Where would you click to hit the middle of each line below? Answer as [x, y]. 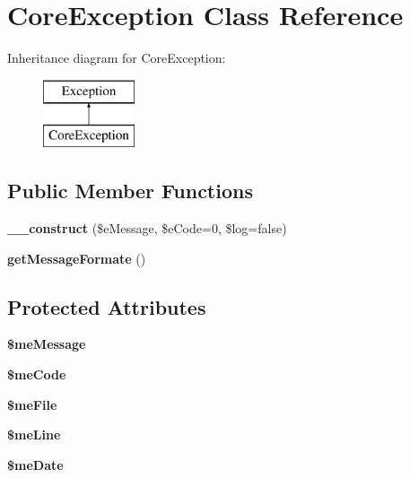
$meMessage [47, 344]
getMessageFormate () [77, 258]
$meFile [32, 404]
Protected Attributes [107, 306]
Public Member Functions [130, 191]
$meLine [34, 435]
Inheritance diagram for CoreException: [117, 58]
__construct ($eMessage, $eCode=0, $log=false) [147, 228]
